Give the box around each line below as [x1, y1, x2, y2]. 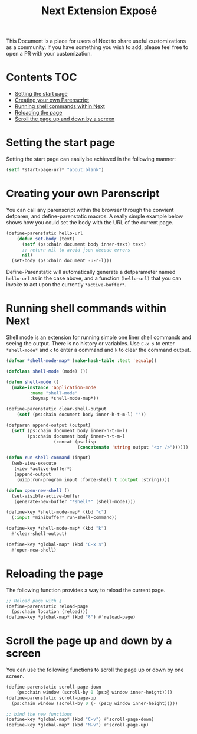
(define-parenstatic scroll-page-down [6, 684, 101, 690]
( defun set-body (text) [17, 236, 75, 242]
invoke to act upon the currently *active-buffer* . [6, 281, 126, 288]
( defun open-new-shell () [6, 487, 70, 494]
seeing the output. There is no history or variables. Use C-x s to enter [6, 340, 175, 347]
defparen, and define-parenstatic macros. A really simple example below [6, 213, 183, 220]
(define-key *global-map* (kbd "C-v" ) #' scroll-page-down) [6, 716, 155, 723]
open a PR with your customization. [6, 50, 93, 57]
